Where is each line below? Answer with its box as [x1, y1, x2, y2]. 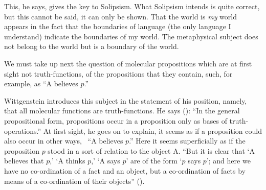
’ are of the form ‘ [126, 155, 182, 166]
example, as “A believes [4, 78, 78, 89]
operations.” [4, 125, 41, 136]
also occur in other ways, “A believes [4, 135, 123, 146]
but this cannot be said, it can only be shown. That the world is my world [4, 11, 237, 21]
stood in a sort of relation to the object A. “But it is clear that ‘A [48, 145, 255, 156]
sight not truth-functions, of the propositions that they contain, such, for [4, 68, 233, 79]
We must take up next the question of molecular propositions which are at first [4, 58, 252, 68]
